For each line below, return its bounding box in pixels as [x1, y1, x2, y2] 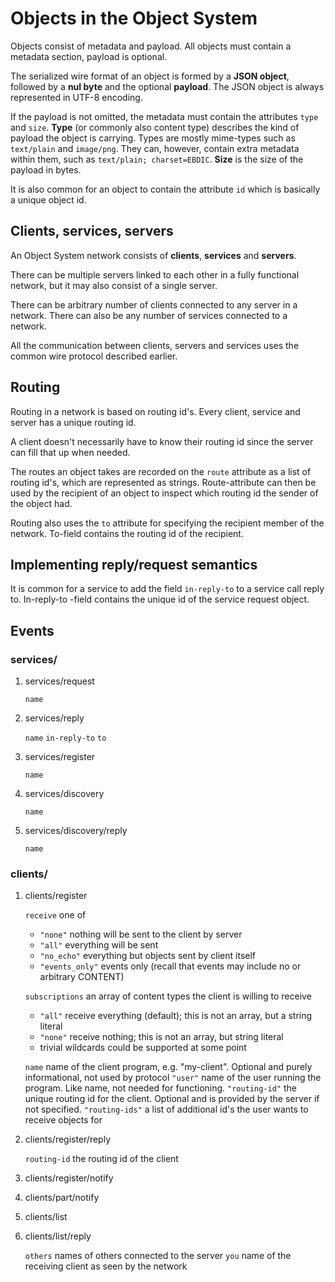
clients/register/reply [24, 1133, 112, 1146]
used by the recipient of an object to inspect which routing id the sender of [10, 487, 319, 499]
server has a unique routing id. [10, 416, 137, 428]
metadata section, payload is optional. [10, 50, 168, 62]
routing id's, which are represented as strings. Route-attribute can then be [10, 476, 317, 488]
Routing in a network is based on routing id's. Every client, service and [10, 405, 301, 417]
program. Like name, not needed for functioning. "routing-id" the [24, 1082, 297, 1094]
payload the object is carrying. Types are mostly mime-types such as [10, 132, 296, 144]
